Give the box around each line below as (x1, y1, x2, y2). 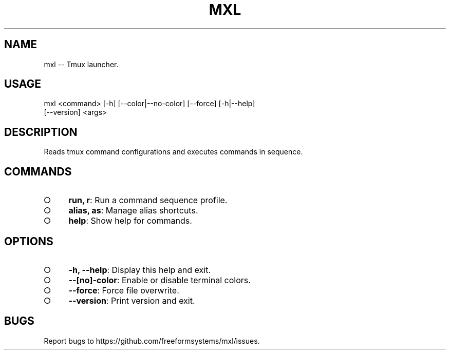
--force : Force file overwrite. (68, 285, 179, 296)
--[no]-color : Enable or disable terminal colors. (68, 274, 251, 285)
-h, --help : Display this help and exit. (68, 264, 211, 275)
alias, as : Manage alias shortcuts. (68, 205, 198, 216)
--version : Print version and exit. (68, 295, 195, 306)
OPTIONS (4, 234, 53, 248)
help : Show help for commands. (68, 215, 192, 226)
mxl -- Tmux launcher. (44, 60, 119, 69)
